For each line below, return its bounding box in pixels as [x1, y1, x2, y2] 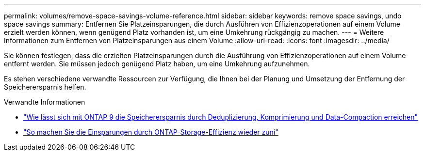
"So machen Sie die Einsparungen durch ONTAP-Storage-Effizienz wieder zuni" [23, 128, 278, 136]
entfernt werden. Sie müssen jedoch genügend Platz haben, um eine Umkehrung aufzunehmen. [4, 60, 310, 68]
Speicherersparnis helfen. [4, 83, 86, 91]
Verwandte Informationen [4, 98, 85, 106]
